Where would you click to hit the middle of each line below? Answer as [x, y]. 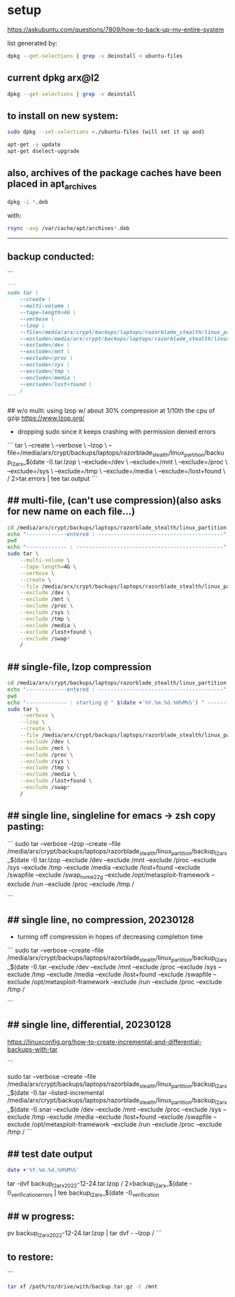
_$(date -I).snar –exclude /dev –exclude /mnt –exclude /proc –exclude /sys [114, 1110]
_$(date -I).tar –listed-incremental [56, 1093]
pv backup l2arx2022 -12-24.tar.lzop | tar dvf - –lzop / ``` [85, 1234]
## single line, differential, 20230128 [89, 1025]
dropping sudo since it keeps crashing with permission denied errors [116, 432]
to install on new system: [63, 115]
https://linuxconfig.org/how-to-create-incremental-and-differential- [105, 1042]
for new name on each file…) [71, 512]
